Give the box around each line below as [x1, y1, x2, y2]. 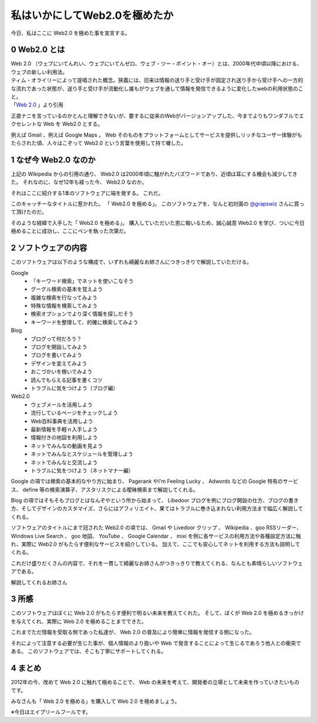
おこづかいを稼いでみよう [31, 368, 93, 375]
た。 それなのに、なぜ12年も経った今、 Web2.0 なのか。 [11, 178, 147, 185]
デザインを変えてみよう [31, 360, 87, 367]
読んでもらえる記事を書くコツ [31, 376, 103, 383]
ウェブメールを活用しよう [31, 401, 93, 408]
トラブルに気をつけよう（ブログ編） [31, 384, 119, 392]
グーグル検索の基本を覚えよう [31, 286, 103, 293]
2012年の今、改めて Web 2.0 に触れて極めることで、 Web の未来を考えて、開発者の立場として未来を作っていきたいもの [11, 678, 300, 685]
